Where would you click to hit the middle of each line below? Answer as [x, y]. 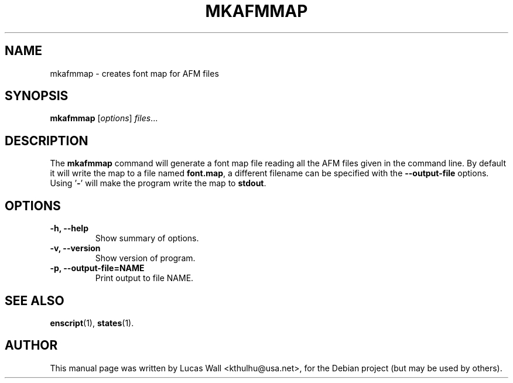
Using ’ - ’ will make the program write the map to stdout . [158, 183]
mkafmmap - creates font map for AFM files [134, 73]
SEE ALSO [35, 300]
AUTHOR [31, 346]
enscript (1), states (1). [92, 323]
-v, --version [75, 248]
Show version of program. [145, 258]
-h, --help [69, 228]
